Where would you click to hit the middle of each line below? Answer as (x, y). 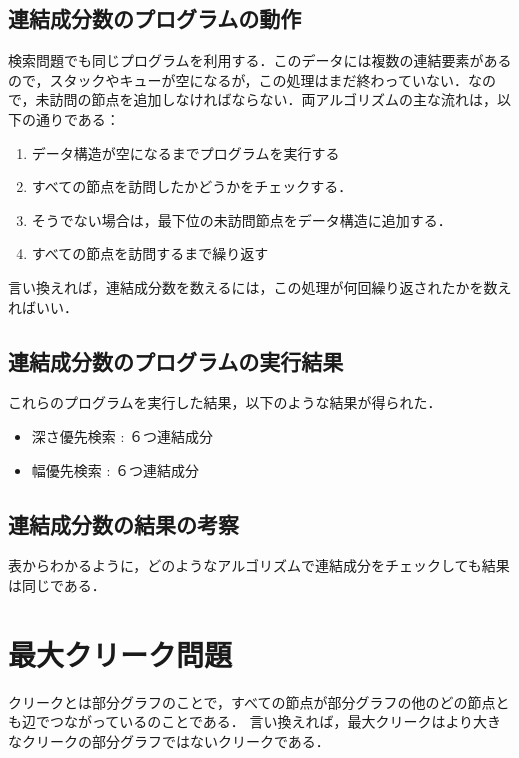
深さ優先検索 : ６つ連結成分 (122, 435)
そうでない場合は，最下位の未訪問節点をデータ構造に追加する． (241, 219)
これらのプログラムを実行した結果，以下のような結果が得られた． (225, 402)
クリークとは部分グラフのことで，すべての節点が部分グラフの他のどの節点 (252, 701)
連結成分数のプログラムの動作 (155, 18)
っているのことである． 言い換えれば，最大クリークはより (282, 721)
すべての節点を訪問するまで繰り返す (150, 253)
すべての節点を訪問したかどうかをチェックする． (192, 186)
